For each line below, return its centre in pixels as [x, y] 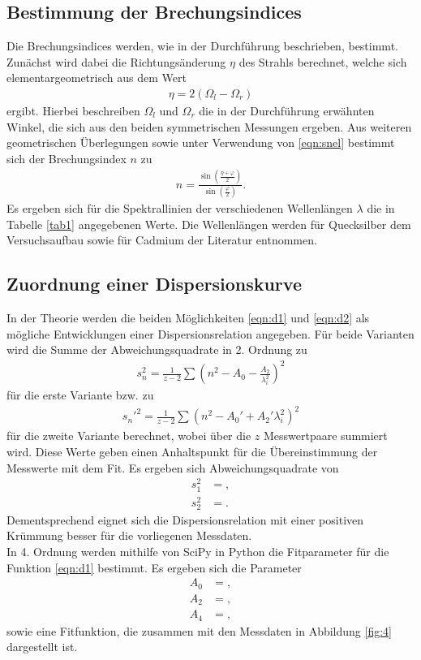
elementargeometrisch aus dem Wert [97, 78]
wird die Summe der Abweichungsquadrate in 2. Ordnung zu [157, 349]
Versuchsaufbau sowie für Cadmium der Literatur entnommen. [162, 240]
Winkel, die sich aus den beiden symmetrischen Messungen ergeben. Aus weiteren [209, 126]
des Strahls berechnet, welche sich [323, 61]
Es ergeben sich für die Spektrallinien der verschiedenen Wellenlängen [180, 208]
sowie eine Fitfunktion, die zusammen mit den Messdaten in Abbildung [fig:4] [199, 630]
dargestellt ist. [42, 647]
